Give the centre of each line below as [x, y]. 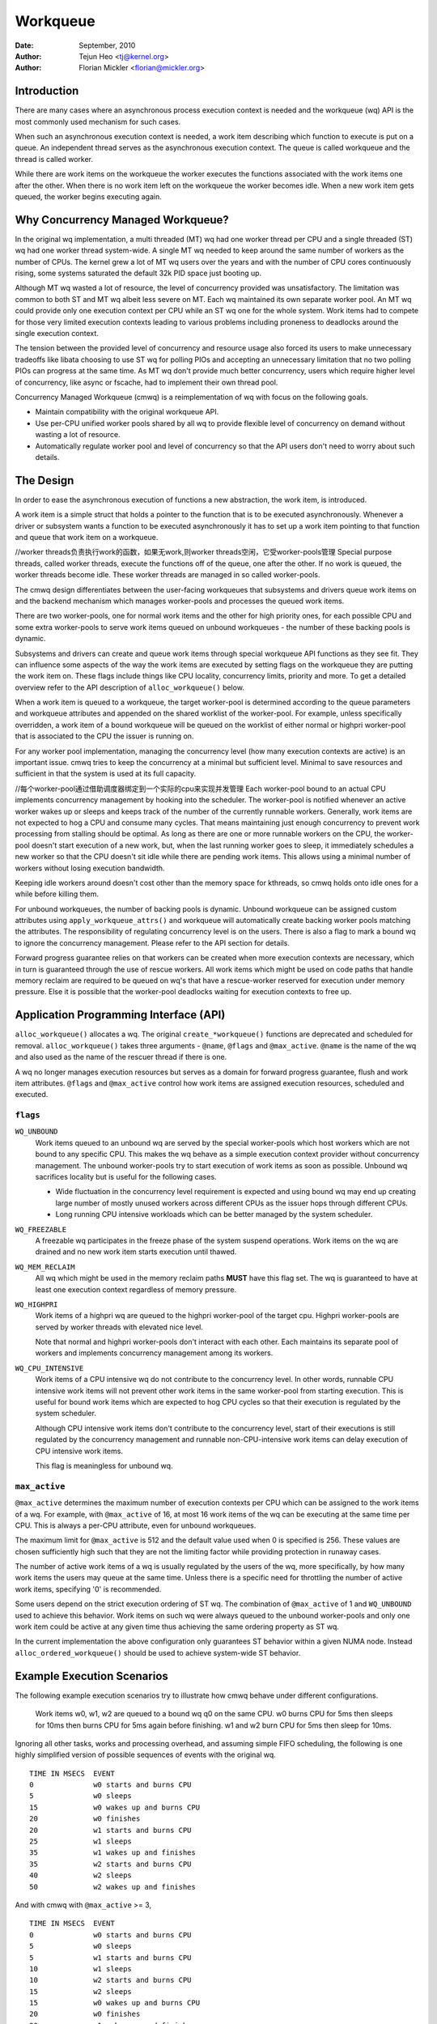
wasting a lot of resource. [78, 435]
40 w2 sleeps [81, 1875]
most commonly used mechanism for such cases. [98, 121]
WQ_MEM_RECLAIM [45, 1267]
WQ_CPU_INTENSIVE [49, 1368]
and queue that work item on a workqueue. [87, 537]
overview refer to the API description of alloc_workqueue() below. [129, 687]
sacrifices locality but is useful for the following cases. [126, 1177]
